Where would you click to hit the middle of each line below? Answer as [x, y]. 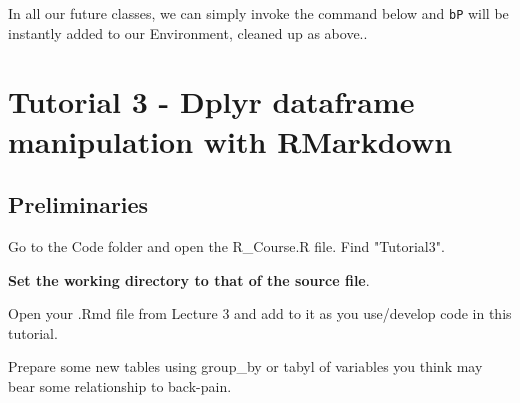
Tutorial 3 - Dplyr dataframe [211, 101]
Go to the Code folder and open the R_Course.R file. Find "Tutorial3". [226, 246]
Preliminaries [78, 204]
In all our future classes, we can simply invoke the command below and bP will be [258, 13]
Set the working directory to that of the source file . [189, 279]
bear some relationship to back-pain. [120, 385]
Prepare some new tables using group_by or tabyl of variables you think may [245, 366]
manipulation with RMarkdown [230, 140]
